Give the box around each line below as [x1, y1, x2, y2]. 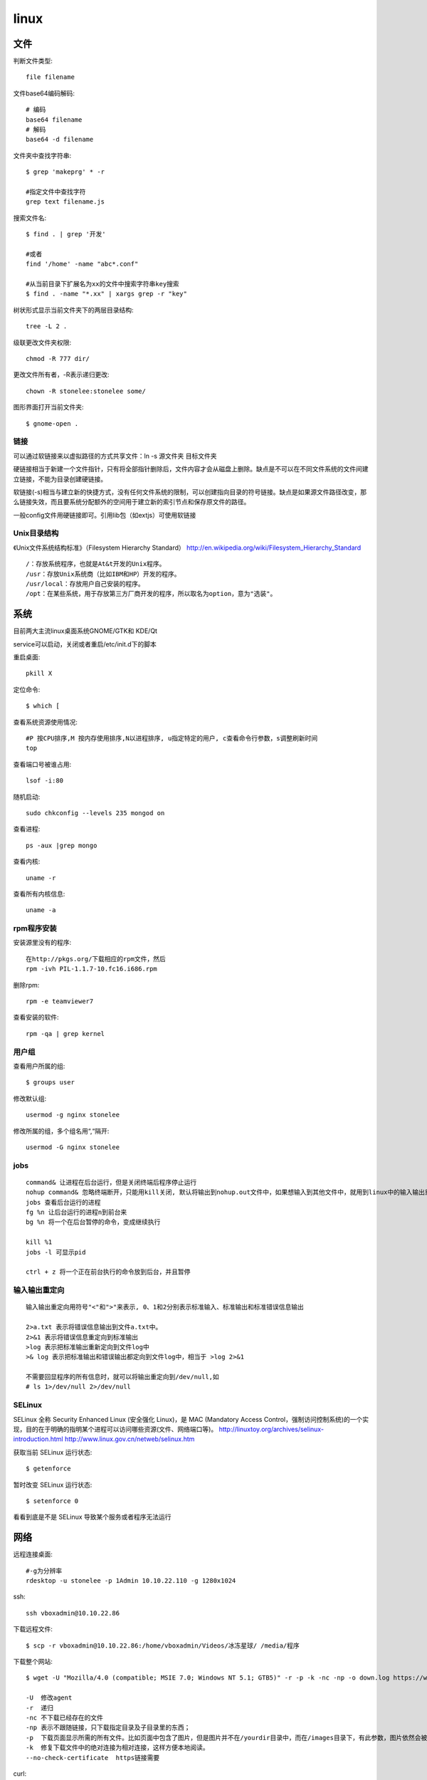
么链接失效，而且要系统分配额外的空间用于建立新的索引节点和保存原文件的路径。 [13, 498, 251, 506]
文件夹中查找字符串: [13, 151, 72, 159]
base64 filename [26, 115, 83, 124]
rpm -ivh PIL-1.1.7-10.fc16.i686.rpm [26, 965, 158, 973]
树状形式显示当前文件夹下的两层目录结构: [13, 305, 135, 314]
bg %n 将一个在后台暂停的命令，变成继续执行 [26, 1218, 161, 1226]
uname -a [26, 906, 56, 914]
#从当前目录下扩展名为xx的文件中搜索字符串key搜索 [26, 280, 179, 288]
